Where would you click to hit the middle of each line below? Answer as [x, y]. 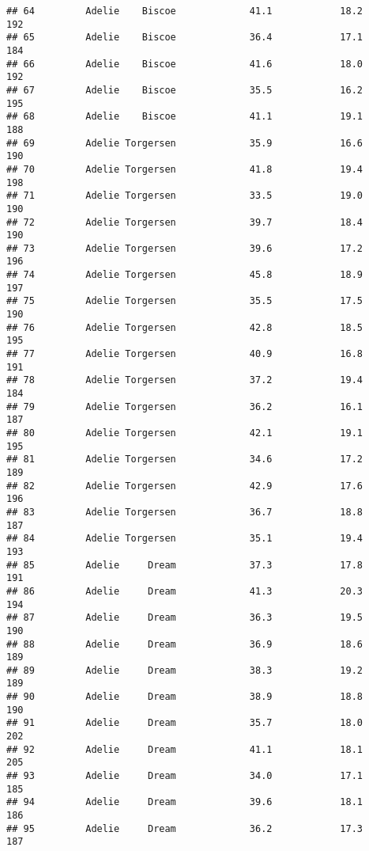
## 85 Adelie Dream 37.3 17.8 [185, 565]
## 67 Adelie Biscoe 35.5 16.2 [185, 90]
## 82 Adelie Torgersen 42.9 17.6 [185, 486]
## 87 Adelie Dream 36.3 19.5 [185, 618]
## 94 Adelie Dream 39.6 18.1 [185, 802]
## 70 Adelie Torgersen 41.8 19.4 [185, 169]
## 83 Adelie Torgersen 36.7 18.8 [185, 512]
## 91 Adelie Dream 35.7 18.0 [185, 723]
